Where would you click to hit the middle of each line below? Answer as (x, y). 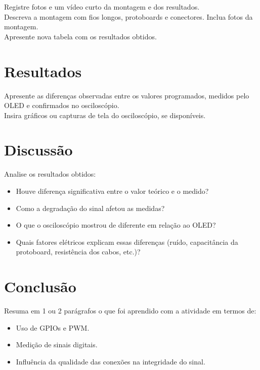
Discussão (38, 150)
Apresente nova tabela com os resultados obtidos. (80, 36)
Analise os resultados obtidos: (50, 174)
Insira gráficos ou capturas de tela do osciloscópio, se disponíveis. (105, 115)
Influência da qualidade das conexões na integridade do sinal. (111, 361)
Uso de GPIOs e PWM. (53, 327)
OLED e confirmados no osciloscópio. (62, 105)
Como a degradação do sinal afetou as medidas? (90, 208)
